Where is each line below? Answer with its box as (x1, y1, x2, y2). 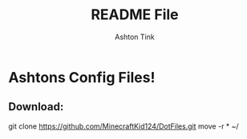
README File (91, 6, 179, 24)
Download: (8, 100, 64, 113)
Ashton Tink (115, 32, 155, 42)
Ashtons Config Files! (8, 68, 156, 86)
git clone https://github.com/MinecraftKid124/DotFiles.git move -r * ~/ (8, 121, 239, 131)
